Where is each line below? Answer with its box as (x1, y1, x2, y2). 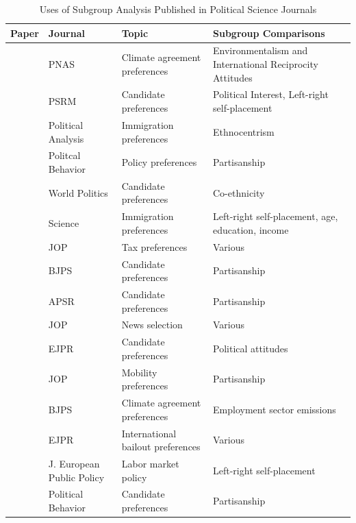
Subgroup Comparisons (213, 25, 325, 40)
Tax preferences (121, 239, 188, 254)
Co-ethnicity (213, 185, 265, 199)
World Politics (48, 185, 108, 199)
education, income (213, 222, 289, 236)
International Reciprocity (213, 57, 318, 71)
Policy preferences (121, 155, 197, 169)
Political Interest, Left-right (213, 87, 329, 101)
